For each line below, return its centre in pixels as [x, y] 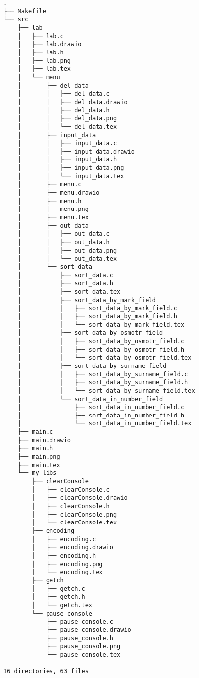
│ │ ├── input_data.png [71, 168]
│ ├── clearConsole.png [75, 514]
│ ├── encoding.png [67, 564]
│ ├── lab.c [41, 36]
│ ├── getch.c [58, 589]
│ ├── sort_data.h [65, 284]
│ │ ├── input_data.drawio [76, 151]
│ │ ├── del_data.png [67, 119]
